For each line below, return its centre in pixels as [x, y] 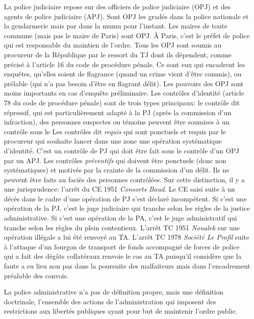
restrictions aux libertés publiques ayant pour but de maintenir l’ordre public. [121, 311]
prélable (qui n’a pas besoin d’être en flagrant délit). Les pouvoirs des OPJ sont [124, 83]
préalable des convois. [37, 275]
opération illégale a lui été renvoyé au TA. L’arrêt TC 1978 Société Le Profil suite [127, 237]
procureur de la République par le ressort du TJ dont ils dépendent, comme [118, 54]
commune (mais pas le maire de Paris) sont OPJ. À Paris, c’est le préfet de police [127, 35]
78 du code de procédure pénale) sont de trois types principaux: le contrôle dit [122, 102]
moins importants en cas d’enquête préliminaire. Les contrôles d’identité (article [124, 93]
